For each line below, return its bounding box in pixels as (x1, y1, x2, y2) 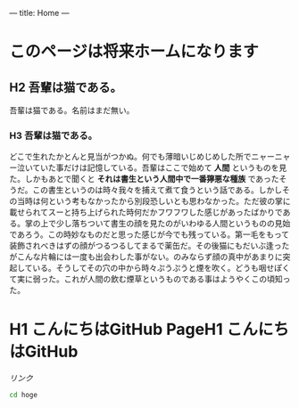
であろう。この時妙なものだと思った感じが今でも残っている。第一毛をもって (9, 229, 290, 240)
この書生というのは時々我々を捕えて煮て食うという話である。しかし (32, 184, 283, 195)
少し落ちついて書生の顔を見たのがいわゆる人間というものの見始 (55, 218, 291, 229)
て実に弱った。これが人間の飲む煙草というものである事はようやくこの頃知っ (9, 273, 291, 284)
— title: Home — (9, 8, 70, 18)
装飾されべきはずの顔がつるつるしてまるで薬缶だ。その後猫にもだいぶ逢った (9, 241, 290, 251)
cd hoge (9, 391, 38, 400)
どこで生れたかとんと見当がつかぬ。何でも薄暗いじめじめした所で (9, 151, 252, 162)
